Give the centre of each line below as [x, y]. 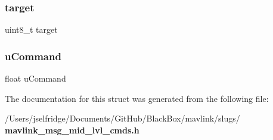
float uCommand [35, 78]
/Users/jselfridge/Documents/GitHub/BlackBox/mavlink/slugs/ [122, 118]
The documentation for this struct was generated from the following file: [137, 98]
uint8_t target [31, 29]
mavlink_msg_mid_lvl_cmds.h [72, 130]
